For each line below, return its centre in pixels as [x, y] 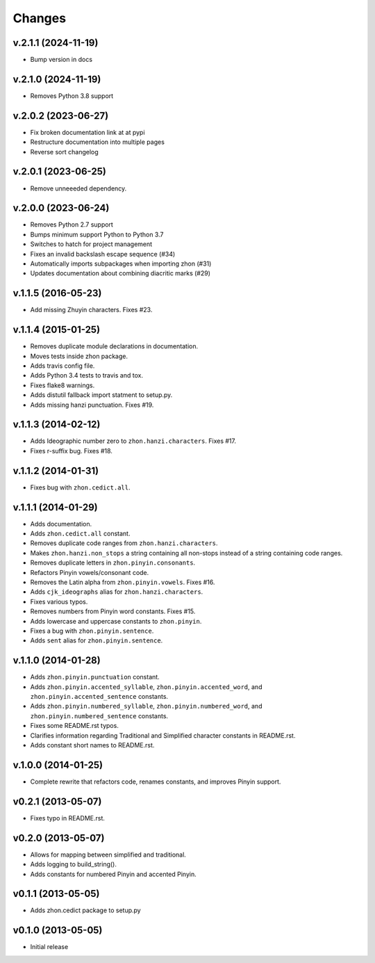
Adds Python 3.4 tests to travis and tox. [87, 375]
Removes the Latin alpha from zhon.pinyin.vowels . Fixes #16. [123, 582]
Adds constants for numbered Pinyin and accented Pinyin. [114, 874]
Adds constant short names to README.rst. [92, 745]
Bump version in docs [61, 60]
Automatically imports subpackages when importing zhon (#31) [121, 264]
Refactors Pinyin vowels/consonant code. [90, 572]
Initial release [49, 947]
